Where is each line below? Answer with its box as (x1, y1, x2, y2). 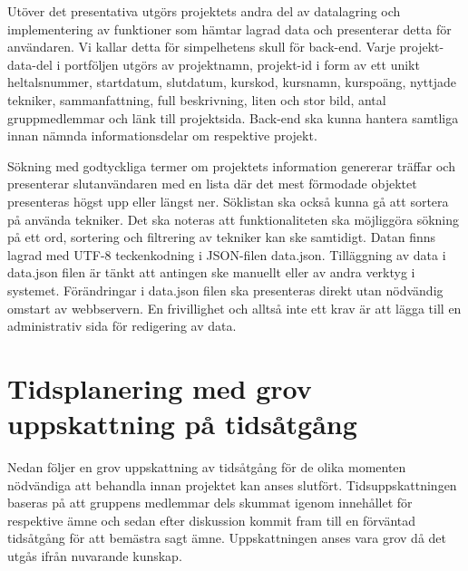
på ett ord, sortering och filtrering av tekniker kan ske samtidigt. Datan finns (7, 227, 436, 247)
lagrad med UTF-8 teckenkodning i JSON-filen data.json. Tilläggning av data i (7, 245, 446, 264)
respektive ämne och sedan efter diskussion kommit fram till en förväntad (7, 510, 416, 529)
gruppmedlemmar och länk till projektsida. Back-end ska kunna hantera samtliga (7, 108, 459, 127)
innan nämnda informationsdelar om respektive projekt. (7, 126, 317, 145)
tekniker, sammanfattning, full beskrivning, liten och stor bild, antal (7, 90, 386, 109)
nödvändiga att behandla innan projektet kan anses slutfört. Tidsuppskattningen (7, 475, 457, 494)
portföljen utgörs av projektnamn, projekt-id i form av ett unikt (63, 54, 420, 73)
